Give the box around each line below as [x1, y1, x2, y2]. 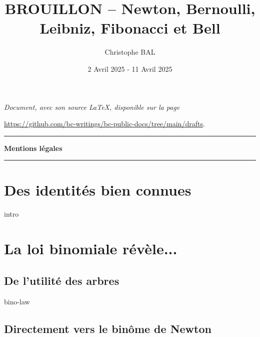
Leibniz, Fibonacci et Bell [39, 18, 220, 38]
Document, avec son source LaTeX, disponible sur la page [4, 101, 180, 112]
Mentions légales [4, 142, 62, 153]
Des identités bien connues [4, 180, 191, 200]
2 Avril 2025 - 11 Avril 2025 [87, 63, 172, 74]
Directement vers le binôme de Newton [4, 320, 211, 336]
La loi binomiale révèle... [4, 238, 177, 259]
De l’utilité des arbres [4, 272, 119, 288]
